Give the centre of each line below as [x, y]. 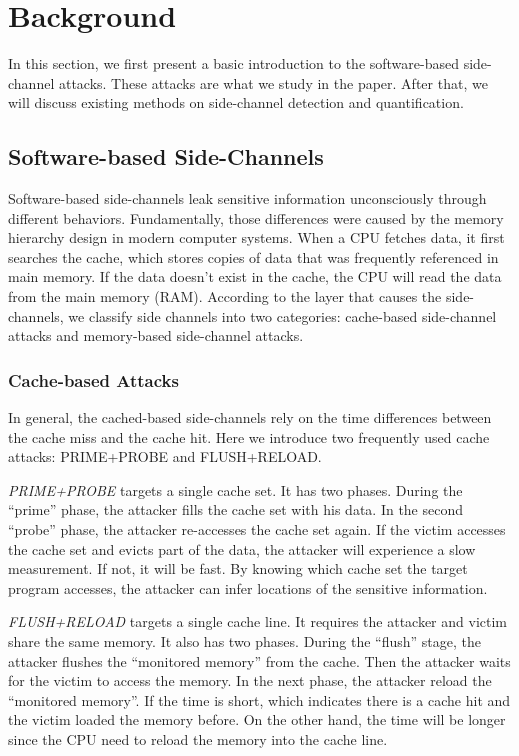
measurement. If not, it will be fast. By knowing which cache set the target [238, 568]
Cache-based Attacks [93, 379]
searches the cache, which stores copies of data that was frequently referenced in [253, 256]
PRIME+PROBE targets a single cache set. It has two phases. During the [235, 489]
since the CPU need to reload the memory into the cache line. [198, 738]
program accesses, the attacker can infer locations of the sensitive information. [248, 587]
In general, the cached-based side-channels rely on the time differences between [250, 417]
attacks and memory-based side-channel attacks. [156, 335]
